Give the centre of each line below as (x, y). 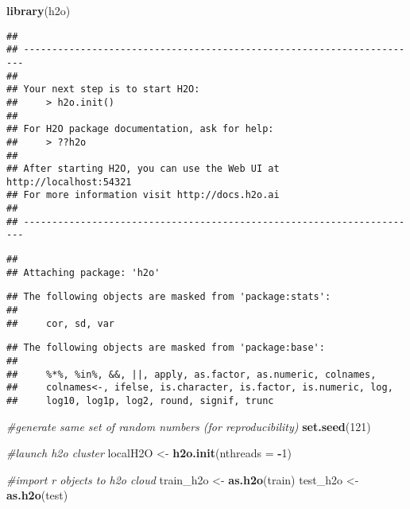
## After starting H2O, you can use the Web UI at (143, 169)
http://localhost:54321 (69, 182)
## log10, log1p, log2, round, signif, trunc (140, 401)
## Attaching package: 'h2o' (83, 272)
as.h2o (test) (37, 495)
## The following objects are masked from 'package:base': (166, 348)
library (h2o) (39, 10)
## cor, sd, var (61, 323)
